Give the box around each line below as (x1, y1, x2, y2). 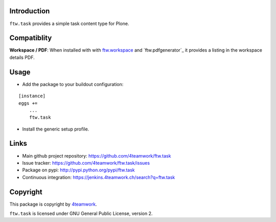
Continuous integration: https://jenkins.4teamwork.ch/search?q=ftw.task (22, 174, 175, 180)
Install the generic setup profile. (22, 126, 89, 132)
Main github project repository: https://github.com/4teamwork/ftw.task (22, 152, 171, 159)
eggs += (18, 100, 38, 106)
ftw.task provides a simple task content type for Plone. (9, 20, 129, 27)
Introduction (9, 7, 50, 15)
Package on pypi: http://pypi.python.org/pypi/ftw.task (22, 167, 135, 173)
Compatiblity (9, 34, 52, 42)
